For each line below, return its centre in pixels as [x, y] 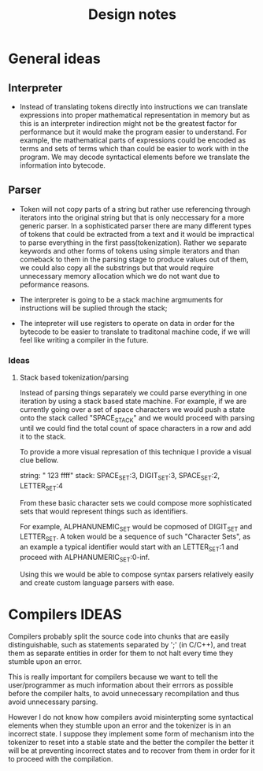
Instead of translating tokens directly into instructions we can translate [133, 107]
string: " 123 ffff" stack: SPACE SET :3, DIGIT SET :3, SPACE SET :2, [120, 476]
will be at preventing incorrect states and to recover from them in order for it [132, 751]
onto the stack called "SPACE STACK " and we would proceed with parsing [137, 419]
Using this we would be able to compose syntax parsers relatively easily [137, 574]
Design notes [132, 15]
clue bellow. [39, 460]
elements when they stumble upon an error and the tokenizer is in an [120, 725]
